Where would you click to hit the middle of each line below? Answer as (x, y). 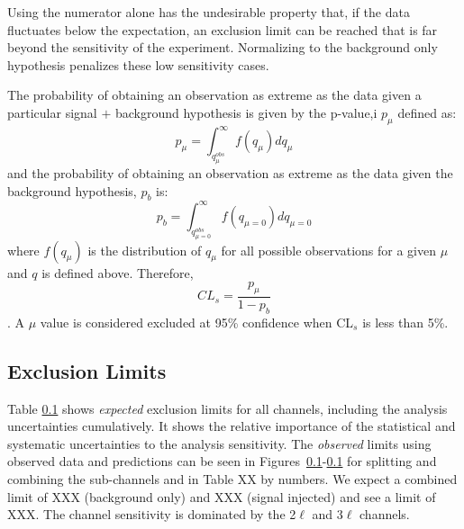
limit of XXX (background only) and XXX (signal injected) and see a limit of (222, 496)
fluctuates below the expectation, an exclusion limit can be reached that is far (223, 29)
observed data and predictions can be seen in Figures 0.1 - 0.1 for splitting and (222, 461)
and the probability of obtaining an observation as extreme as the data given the (230, 173)
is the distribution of (145, 250)
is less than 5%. (405, 322)
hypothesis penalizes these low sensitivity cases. (138, 64)
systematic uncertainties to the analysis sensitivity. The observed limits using (219, 443)
